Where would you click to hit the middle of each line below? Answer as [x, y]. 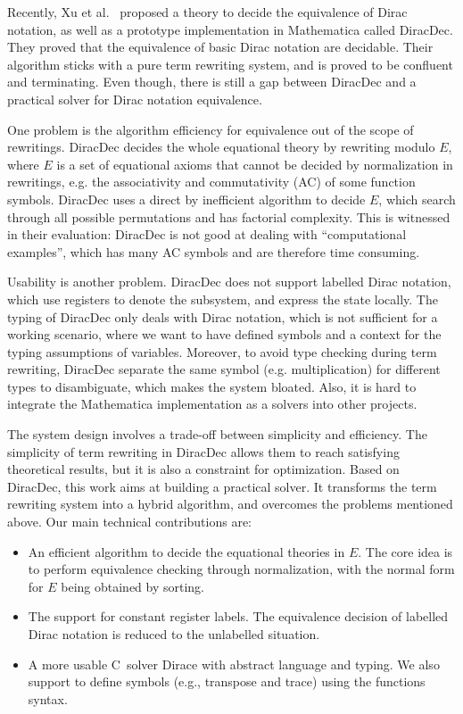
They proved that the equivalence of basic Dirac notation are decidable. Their [220, 47]
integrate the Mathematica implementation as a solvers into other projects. [212, 404]
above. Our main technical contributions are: [129, 522]
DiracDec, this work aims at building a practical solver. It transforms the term [222, 486]
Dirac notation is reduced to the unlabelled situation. [174, 634]
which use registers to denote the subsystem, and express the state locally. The [223, 299]
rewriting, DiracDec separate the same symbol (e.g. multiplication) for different [224, 369]
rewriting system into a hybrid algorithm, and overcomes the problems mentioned [230, 504]
